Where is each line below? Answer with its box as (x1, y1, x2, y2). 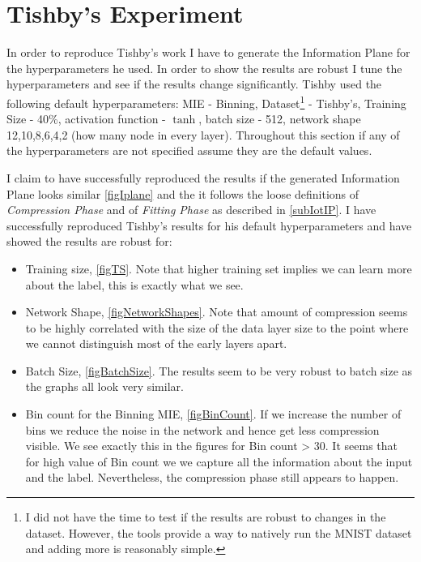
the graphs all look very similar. (25, 378, 184, 395)
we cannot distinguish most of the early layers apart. (25, 335, 287, 352)
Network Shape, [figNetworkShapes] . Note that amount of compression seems (25, 303, 408, 320)
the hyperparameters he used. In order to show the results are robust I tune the (6, 59, 402, 76)
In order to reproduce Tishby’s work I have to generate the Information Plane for (6, 44, 410, 61)
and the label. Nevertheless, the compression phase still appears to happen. (25, 469, 399, 486)
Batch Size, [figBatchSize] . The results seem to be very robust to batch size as (25, 362, 413, 379)
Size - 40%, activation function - (6, 110, 166, 127)
